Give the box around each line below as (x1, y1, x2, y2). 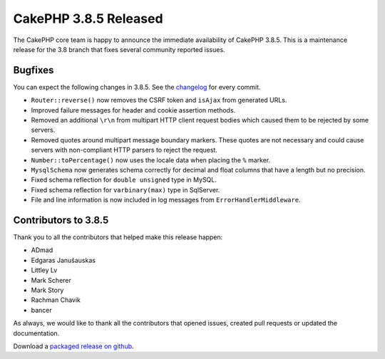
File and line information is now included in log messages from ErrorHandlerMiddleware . (31, 196, 301, 204)
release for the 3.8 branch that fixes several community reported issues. (13, 45, 225, 53)
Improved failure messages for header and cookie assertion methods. (31, 105, 236, 114)
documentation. (13, 328, 60, 338)
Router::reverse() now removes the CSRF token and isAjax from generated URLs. (31, 96, 287, 105)
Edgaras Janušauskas (31, 256, 96, 264)
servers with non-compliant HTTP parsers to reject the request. (31, 146, 217, 155)
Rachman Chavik (31, 296, 81, 304)
